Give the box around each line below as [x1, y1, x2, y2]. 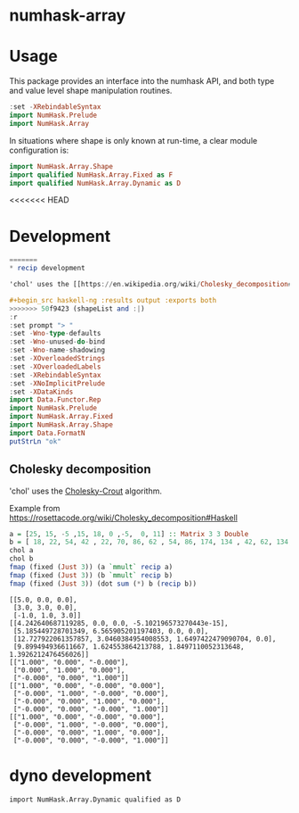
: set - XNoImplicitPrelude [9, 378, 105, 388]
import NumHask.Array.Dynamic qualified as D [9, 795, 181, 804]
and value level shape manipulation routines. [9, 86, 173, 96]
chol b [9, 554, 34, 563]
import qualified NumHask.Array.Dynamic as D [9, 178, 181, 187]
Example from [9, 502, 61, 513]
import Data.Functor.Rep [9, 395, 101, 404]
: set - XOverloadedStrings [9, 354, 105, 363]
